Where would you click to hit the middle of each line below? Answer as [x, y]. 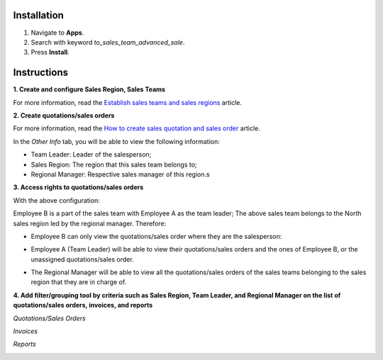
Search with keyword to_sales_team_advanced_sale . [108, 42]
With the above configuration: [57, 200]
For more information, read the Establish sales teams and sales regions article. [128, 102]
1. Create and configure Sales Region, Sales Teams [89, 89]
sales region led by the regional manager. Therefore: [90, 223]
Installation [38, 15]
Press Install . [50, 52]
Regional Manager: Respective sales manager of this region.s [120, 174]
